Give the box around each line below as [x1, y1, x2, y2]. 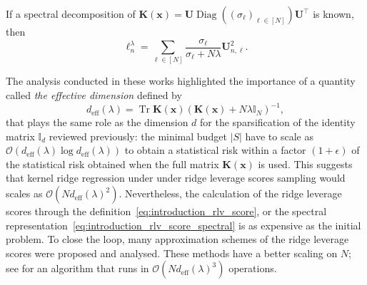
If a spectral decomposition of [6, 6, 136, 21]
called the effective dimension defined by [6, 87, 182, 102]
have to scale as [245, 128, 313, 143]
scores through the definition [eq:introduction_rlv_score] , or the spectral [6, 204, 327, 219]
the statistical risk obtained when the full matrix [6, 156, 219, 171]
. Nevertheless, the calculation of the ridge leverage [119, 186, 342, 201]
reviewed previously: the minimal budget [49, 128, 227, 143]
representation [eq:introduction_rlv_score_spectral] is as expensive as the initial [6, 217, 361, 232]
